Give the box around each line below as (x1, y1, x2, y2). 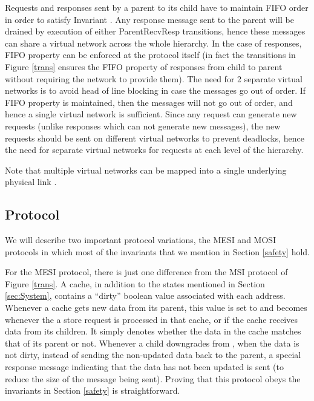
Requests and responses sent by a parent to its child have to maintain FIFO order (5, 1, 309, 13)
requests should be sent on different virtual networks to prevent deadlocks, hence (5, 131, 304, 144)
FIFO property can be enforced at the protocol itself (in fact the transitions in (5, 48, 296, 61)
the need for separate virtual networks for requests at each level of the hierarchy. (5, 143, 304, 156)
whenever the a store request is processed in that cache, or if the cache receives (5, 313, 298, 325)
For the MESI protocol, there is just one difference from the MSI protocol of (5, 266, 288, 278)
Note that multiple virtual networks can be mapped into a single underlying (5, 163, 287, 176)
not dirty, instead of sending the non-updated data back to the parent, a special (5, 348, 301, 361)
